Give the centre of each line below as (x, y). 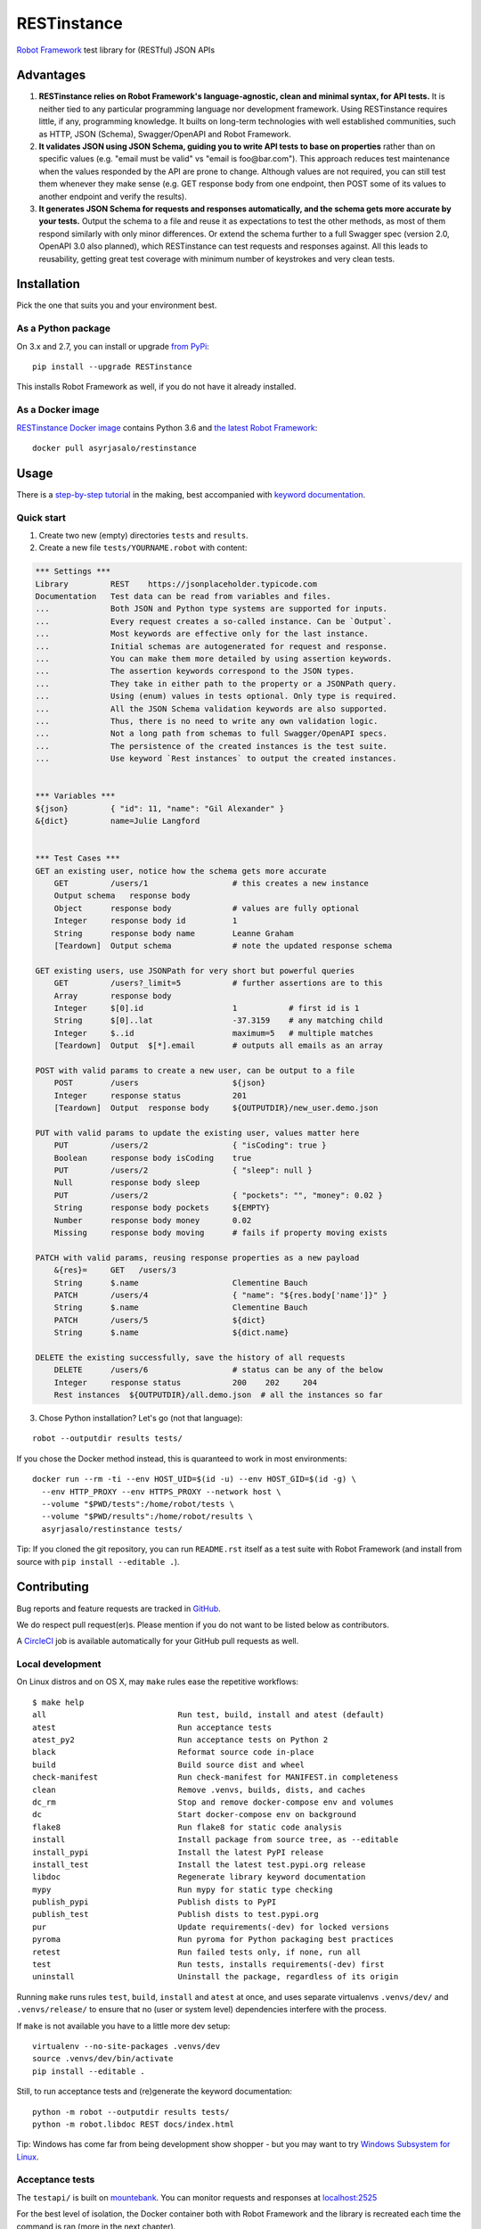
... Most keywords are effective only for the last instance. (202, 634)
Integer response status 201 (150, 1095)
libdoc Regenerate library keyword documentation (199, 1877)
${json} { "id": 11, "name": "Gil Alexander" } (160, 808)
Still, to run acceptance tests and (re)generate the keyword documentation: (155, 2092)
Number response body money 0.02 (153, 1220)
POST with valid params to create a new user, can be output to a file (195, 1070)
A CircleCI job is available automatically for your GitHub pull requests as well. (158, 1641)
